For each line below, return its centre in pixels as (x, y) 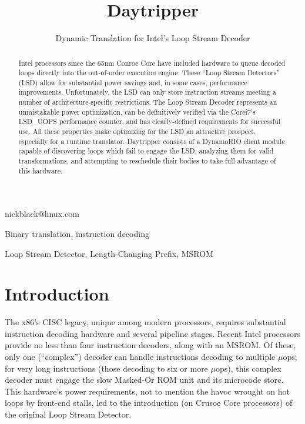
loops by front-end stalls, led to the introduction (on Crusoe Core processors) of (149, 403)
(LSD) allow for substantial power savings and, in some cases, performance (133, 82)
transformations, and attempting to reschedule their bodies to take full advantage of (147, 161)
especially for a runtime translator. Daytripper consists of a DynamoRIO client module (152, 141)
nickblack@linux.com (42, 214)
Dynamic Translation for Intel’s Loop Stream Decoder (153, 38)
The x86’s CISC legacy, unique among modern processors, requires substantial (145, 322)
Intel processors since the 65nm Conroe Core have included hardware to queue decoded (152, 63)
